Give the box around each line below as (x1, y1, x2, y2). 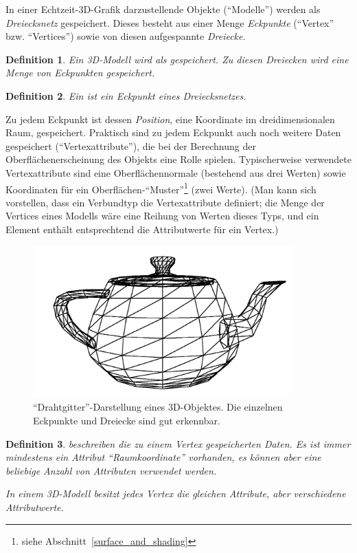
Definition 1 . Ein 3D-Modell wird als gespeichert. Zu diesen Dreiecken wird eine (5, 52, 349, 66)
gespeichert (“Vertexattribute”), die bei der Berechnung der (5, 138, 256, 153)
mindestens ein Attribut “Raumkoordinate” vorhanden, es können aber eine (5, 450, 321, 464)
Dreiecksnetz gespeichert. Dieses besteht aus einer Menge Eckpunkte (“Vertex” (5, 15, 334, 30)
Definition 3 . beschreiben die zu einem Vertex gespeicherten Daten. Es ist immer (5, 436, 351, 451)
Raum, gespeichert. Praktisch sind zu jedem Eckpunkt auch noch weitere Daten (5, 125, 341, 140)
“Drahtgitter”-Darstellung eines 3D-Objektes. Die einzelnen (33, 400, 283, 414)
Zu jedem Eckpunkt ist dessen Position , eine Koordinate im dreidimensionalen (5, 111, 335, 126)
